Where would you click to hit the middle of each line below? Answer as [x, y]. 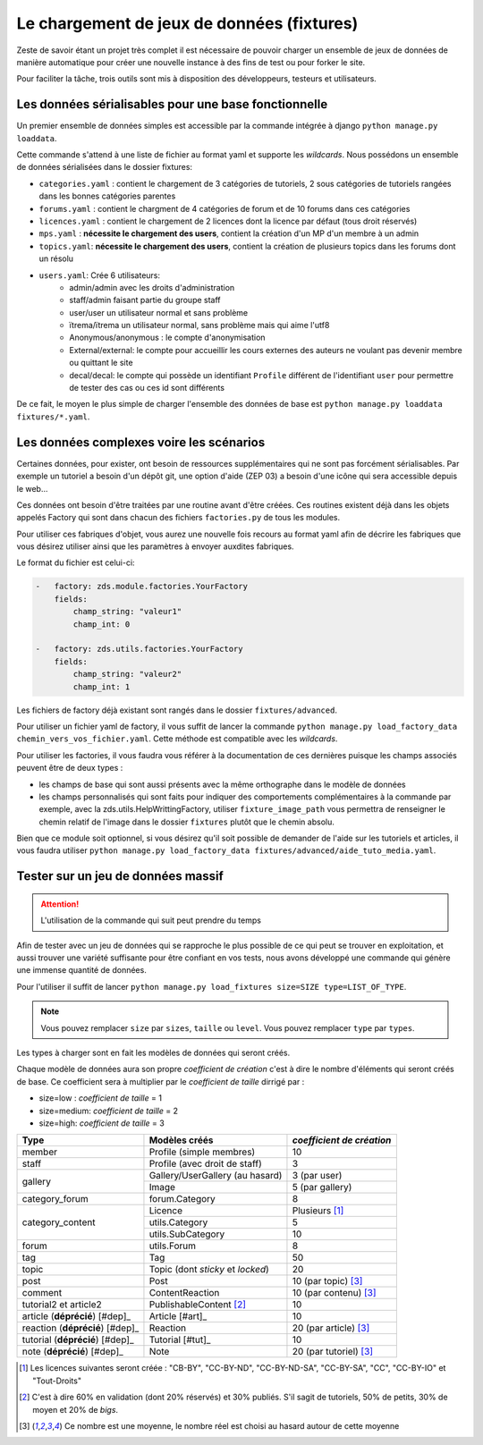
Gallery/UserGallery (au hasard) [216, 1176]
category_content [59, 1222]
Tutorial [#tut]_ [180, 1339]
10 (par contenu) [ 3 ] [334, 1293]
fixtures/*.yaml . [53, 417]
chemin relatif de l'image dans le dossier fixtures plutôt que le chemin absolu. [186, 822]
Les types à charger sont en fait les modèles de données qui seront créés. [153, 1052]
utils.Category [178, 1222]
